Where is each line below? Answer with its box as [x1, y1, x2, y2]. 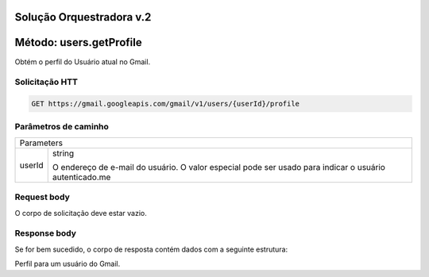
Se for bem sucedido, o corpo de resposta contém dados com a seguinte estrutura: [14, 244, 288, 254]
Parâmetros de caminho [14, 121, 109, 133]
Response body [14, 228, 77, 239]
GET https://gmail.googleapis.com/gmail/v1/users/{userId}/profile [31, 99, 300, 109]
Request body [14, 191, 71, 202]
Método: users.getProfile [14, 36, 142, 49]
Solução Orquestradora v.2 [14, 10, 152, 24]
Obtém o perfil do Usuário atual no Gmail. [14, 56, 151, 67]
